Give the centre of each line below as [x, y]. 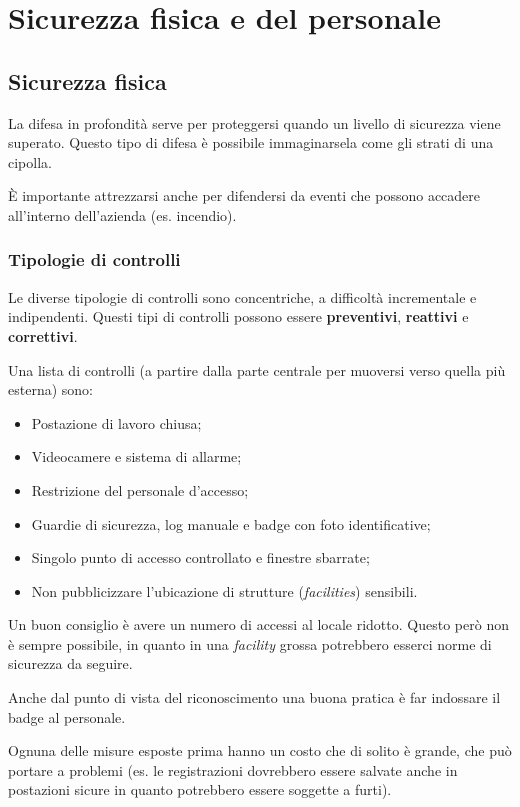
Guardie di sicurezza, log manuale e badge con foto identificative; [231, 523]
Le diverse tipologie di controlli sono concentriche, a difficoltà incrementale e [242, 296]
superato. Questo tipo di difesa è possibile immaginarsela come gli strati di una [251, 142]
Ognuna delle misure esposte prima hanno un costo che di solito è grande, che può [260, 750]
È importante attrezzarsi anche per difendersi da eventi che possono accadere [244, 195]
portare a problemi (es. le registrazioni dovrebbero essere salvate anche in [233, 769]
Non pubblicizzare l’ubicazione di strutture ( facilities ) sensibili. [224, 590]
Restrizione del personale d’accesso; [140, 489]
